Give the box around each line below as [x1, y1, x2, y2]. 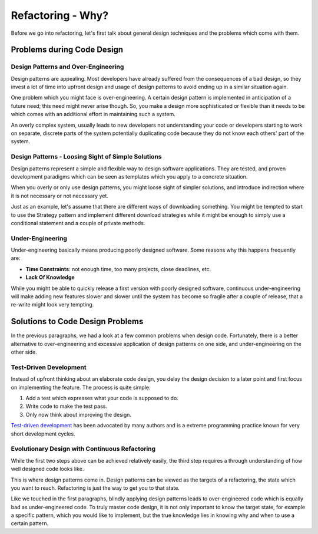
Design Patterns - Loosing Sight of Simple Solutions [11, 153, 162, 161]
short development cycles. [11, 430, 76, 437]
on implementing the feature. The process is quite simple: [11, 384, 151, 391]
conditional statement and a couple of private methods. [11, 219, 145, 226]
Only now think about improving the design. [25, 411, 132, 418]
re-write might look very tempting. [11, 301, 94, 308]
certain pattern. [11, 520, 49, 527]
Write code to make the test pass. [25, 403, 107, 410]
